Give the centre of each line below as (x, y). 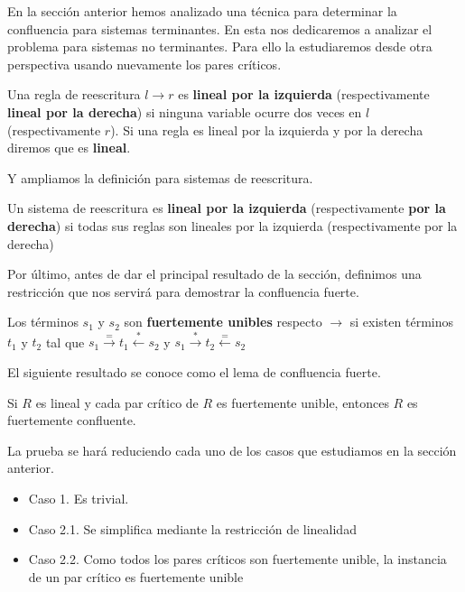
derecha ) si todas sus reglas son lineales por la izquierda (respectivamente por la (232, 225)
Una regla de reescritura (74, 94)
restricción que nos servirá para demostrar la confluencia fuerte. (183, 291)
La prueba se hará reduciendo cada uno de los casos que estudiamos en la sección (232, 450)
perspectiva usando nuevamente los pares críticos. (144, 64)
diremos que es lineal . (69, 148)
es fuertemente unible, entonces (302, 402)
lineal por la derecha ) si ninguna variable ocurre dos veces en (185, 111)
